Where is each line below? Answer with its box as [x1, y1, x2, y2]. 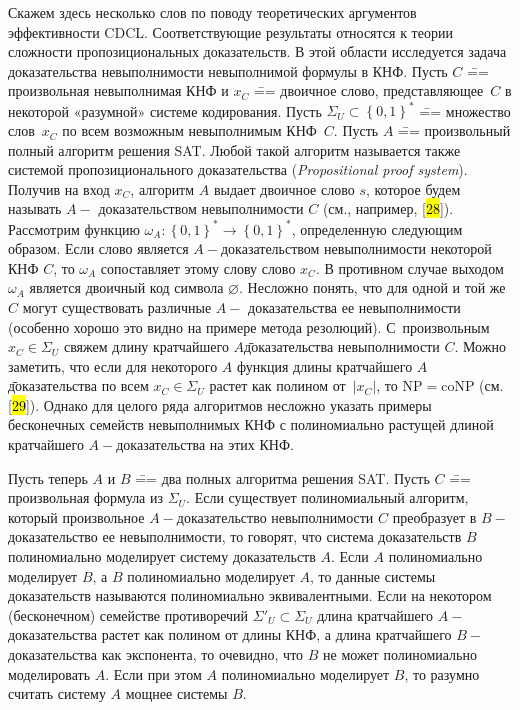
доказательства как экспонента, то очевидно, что [8, 644, 304, 664]
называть [8, 198, 62, 219]
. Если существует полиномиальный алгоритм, [186, 487, 469, 508]
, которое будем [365, 178, 461, 199]
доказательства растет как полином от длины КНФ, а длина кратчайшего [8, 624, 452, 645]
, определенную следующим [291, 218, 463, 239]
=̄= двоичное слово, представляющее [253, 80, 484, 101]
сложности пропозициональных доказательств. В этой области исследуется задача [8, 41, 507, 62]
